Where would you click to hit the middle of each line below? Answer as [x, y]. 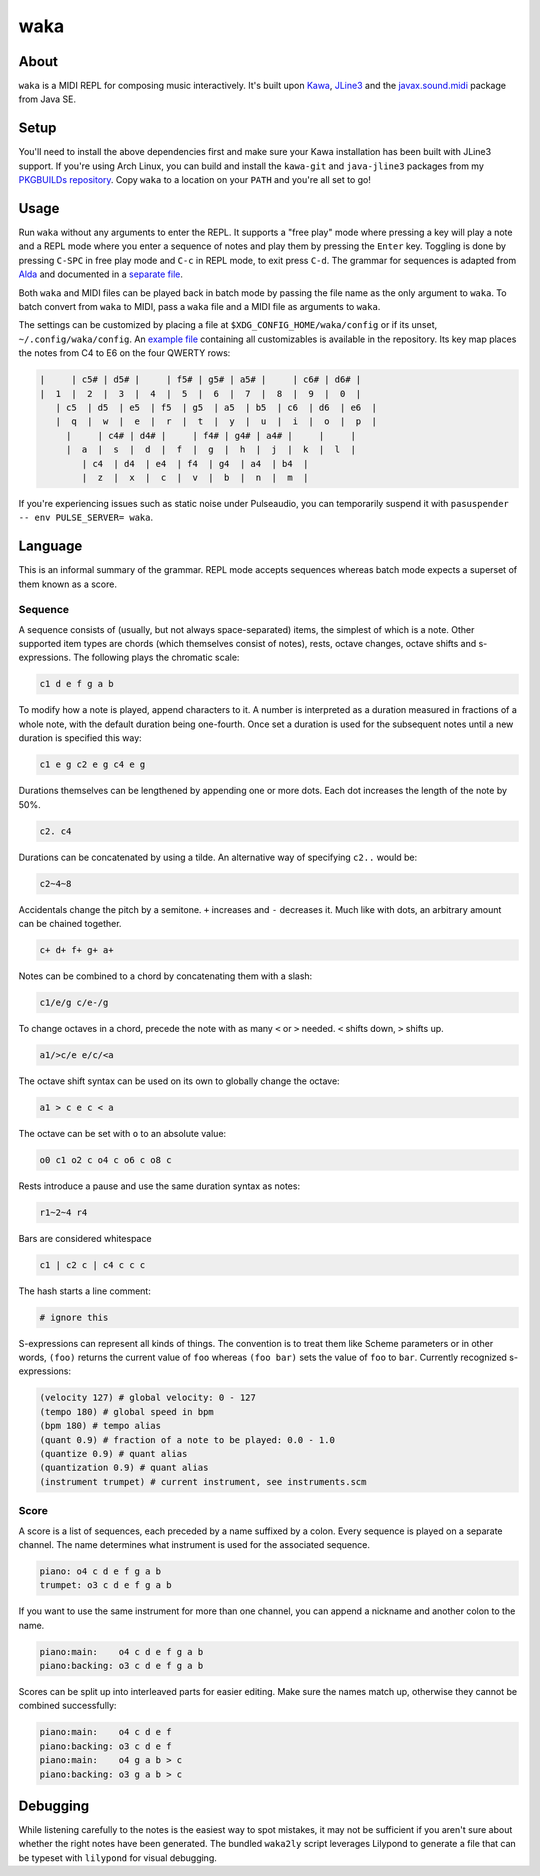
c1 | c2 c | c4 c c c [92, 1264]
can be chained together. [70, 923]
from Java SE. [47, 99]
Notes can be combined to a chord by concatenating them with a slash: [165, 976]
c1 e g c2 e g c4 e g [92, 764]
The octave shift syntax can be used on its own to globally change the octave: [179, 1081]
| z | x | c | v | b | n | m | [195, 477]
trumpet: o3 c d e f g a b [105, 1585]
